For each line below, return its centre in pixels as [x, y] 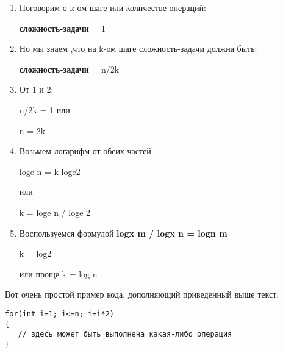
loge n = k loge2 [50, 171]
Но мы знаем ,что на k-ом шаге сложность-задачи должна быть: [138, 48]
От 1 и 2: [36, 89]
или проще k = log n [58, 273]
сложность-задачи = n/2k [69, 69]
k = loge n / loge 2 [55, 212]
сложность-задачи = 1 [62, 28]
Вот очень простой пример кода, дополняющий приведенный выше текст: [142, 294]
